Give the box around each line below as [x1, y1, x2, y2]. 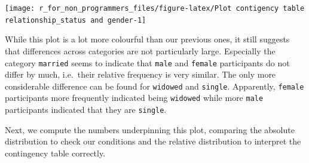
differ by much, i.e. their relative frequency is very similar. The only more [5, 68, 276, 81]
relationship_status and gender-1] [5, 16, 146, 24]
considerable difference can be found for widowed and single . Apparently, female [5, 79, 304, 92]
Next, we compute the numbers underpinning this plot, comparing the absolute [5, 123, 295, 136]
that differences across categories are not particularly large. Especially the [5, 44, 276, 57]
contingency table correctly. [5, 146, 106, 159]
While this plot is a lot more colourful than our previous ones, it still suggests [5, 33, 290, 45]
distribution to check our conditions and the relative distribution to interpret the [5, 135, 301, 147]
